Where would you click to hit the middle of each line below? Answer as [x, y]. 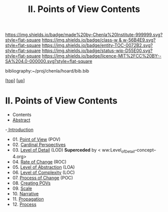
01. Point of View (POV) [36, 139]
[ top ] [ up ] [15, 80]
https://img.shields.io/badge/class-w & [82, 40]
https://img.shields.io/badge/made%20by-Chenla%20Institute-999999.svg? [84, 35]
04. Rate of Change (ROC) [39, 161]
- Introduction [19, 130]
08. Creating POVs [31, 183]
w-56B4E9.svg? [139, 40]
